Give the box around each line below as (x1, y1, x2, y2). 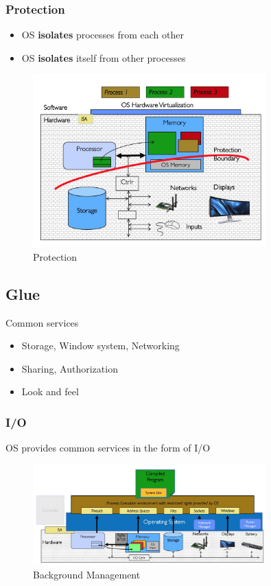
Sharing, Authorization (21, 361, 118, 375)
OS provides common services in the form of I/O (5, 441, 211, 455)
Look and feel (21, 384, 79, 399)
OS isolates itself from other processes (21, 50, 186, 65)
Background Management (33, 567, 141, 582)
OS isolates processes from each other (21, 27, 184, 42)
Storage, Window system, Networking (21, 338, 180, 353)
